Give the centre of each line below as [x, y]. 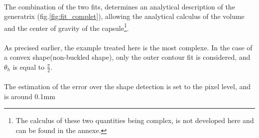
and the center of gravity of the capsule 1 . [66, 27]
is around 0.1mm [30, 96]
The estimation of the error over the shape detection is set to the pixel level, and [128, 86]
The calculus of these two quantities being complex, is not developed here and [135, 120]
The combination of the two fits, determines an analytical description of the [120, 6]
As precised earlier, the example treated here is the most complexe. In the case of [128, 47]
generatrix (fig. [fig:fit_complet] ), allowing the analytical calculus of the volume [124, 16]
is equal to [29, 67]
